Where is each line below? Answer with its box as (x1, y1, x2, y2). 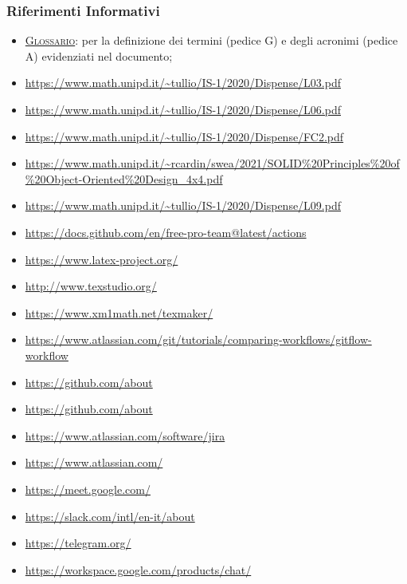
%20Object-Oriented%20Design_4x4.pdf (25, 170, 223, 187)
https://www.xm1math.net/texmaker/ (25, 304, 213, 321)
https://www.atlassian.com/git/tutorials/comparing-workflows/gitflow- (25, 331, 372, 348)
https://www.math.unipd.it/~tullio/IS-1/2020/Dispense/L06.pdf (25, 101, 342, 117)
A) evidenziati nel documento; (25, 47, 173, 64)
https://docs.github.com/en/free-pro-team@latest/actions (25, 223, 307, 240)
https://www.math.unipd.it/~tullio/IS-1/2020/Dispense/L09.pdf (25, 197, 342, 214)
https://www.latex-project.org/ (25, 251, 178, 267)
